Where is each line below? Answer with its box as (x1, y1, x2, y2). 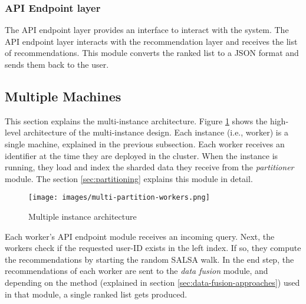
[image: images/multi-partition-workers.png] (28, 193, 210, 202)
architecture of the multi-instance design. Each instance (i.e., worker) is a (23, 126, 288, 138)
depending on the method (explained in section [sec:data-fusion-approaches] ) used (5, 276, 300, 288)
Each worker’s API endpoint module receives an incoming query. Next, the (5, 230, 275, 242)
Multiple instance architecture (28, 210, 137, 223)
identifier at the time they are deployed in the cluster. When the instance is (5, 149, 278, 161)
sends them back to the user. (5, 58, 109, 70)
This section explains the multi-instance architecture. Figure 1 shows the (5, 114, 268, 127)
